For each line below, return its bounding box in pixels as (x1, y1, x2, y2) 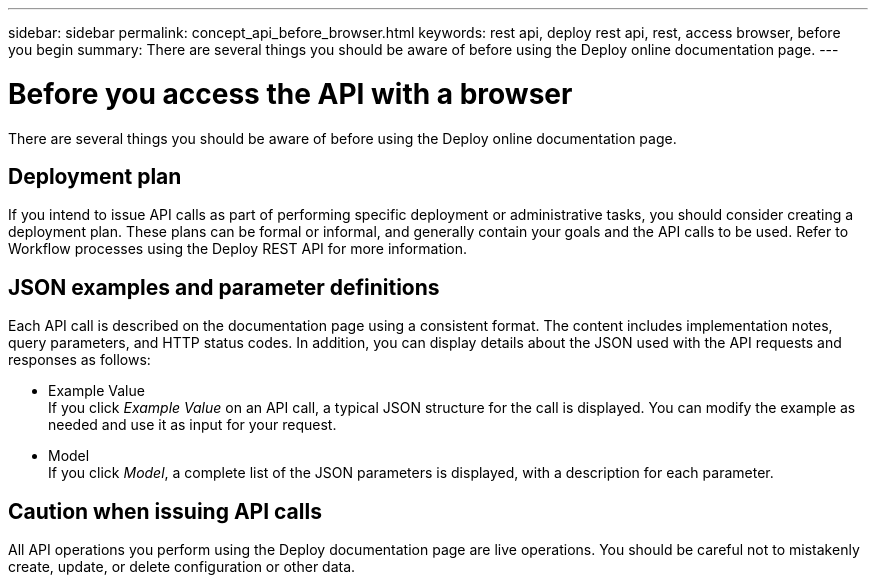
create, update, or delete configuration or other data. (8, 558, 356, 576)
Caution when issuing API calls (8, 498, 322, 524)
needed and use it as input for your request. (48, 416, 337, 434)
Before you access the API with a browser (8, 76, 573, 111)
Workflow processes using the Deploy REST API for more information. (8, 240, 468, 258)
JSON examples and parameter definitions (8, 274, 440, 300)
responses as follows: (8, 351, 151, 369)
